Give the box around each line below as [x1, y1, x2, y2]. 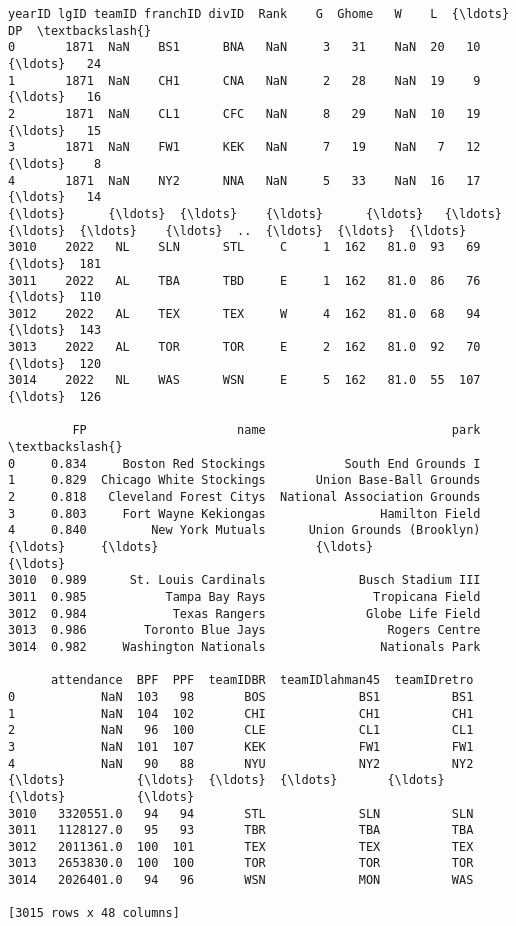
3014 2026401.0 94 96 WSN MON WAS [8, 873, 474, 888]
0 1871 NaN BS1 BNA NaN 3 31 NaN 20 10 [8, 40, 481, 55]
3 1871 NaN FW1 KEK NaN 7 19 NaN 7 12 [8, 140, 481, 155]
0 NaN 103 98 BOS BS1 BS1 [8, 689, 474, 704]
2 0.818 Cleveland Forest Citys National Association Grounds [8, 490, 481, 505]
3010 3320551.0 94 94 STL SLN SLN [8, 806, 474, 821]
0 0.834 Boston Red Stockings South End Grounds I [8, 456, 481, 471]
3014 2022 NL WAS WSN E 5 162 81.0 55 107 [8, 373, 481, 388]
